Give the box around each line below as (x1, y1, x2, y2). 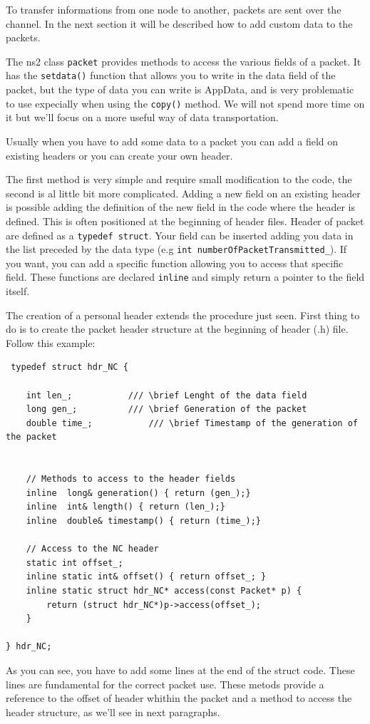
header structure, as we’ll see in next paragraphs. (6, 704, 220, 719)
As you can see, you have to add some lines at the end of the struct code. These (6, 662, 355, 677)
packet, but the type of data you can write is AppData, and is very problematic (6, 82, 354, 97)
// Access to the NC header (26, 544, 159, 554)
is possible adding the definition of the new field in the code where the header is (6, 200, 355, 214)
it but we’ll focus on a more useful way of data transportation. (6, 110, 279, 125)
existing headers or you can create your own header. (6, 148, 233, 162)
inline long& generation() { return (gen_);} (26, 487, 251, 498)
